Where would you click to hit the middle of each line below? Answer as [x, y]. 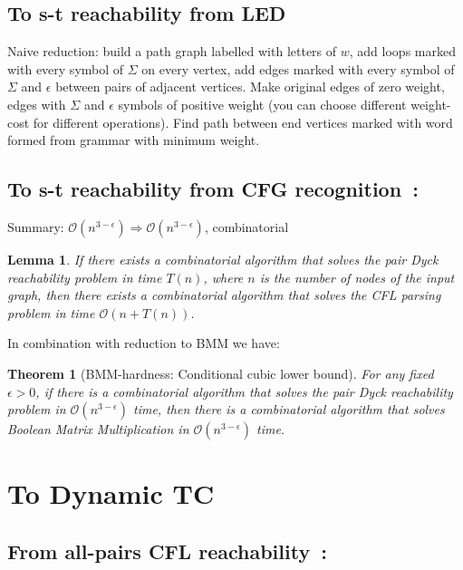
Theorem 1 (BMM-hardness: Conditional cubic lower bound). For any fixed [221, 373]
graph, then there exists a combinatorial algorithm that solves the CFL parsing [224, 295]
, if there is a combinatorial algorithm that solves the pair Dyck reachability [244, 391]
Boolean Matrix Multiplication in [98, 429]
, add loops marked [402, 51]
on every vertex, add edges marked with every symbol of [298, 68]
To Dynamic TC [111, 493]
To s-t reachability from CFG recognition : [213, 189]
